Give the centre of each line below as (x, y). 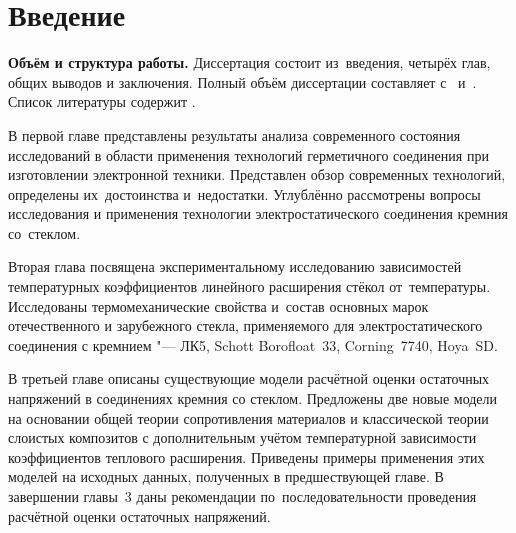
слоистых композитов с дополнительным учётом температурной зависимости (242, 437)
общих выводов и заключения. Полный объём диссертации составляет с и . (242, 81)
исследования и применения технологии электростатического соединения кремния (258, 213)
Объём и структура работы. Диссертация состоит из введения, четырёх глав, (249, 62)
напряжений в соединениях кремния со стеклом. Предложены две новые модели (253, 398)
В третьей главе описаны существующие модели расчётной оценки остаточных (249, 378)
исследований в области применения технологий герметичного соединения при (248, 154)
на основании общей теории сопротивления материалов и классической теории (248, 417)
